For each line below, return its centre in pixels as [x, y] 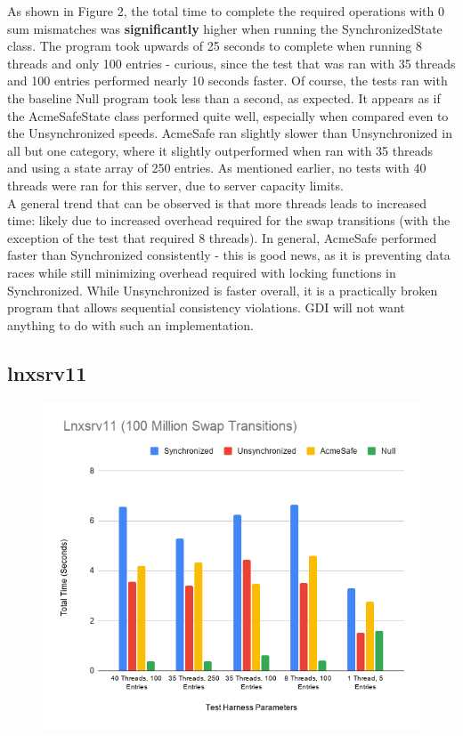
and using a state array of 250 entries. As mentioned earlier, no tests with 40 [217, 168]
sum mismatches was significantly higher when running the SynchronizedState [225, 28]
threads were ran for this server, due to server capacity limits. [175, 185]
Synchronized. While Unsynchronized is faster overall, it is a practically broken [223, 290]
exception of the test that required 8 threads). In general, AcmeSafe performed [222, 237]
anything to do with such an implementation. [130, 324]
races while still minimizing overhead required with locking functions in [202, 272]
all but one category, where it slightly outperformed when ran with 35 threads [220, 150]
